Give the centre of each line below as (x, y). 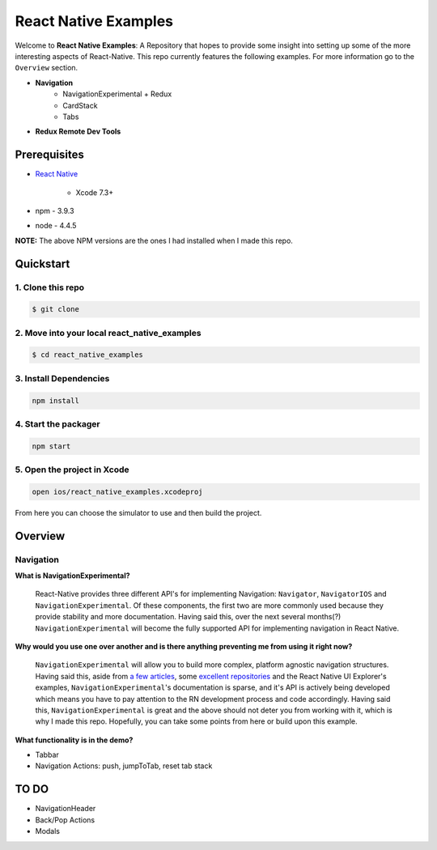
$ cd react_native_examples (87, 355)
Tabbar (47, 755)
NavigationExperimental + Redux (117, 94)
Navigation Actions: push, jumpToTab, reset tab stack (124, 766)
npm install (56, 400)
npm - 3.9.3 (55, 210)
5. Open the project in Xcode (72, 470)
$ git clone (56, 309)
